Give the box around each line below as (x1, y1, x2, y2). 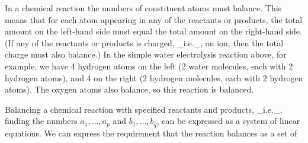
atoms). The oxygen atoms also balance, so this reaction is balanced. (5, 83, 254, 96)
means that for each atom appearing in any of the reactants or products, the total (5, 13, 303, 26)
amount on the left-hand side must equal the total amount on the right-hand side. (5, 25, 302, 37)
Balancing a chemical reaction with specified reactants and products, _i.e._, (5, 103, 283, 115)
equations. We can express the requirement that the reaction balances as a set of (5, 126, 297, 139)
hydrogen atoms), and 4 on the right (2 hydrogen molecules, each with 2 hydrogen (5, 71, 303, 84)
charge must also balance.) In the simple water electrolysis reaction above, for (5, 48, 287, 61)
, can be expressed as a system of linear (156, 115, 300, 127)
